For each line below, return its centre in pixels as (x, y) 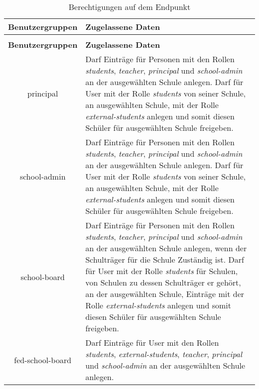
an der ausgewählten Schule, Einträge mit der (165, 294)
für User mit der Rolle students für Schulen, (162, 271)
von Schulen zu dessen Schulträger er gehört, (163, 282)
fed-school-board (43, 360)
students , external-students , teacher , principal (164, 354)
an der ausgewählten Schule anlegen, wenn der (166, 248)
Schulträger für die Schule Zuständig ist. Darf (165, 259)
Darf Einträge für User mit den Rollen (152, 342)
